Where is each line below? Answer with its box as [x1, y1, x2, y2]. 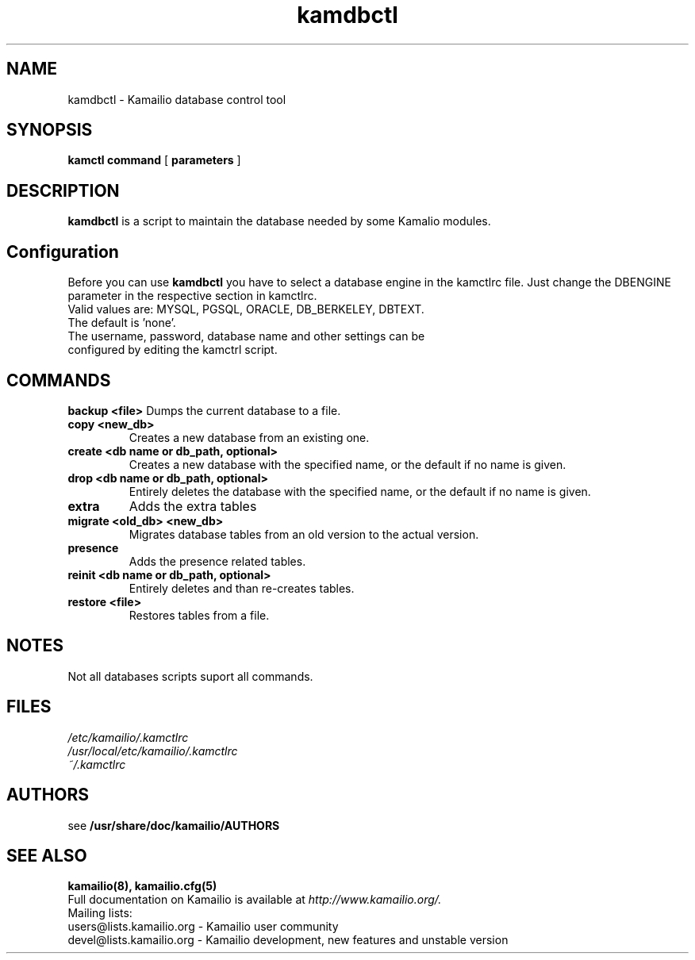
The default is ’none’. [67, 316, 176, 330]
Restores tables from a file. [129, 608, 270, 622]
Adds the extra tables [129, 497, 257, 514]
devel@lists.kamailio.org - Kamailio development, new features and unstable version [67, 933, 509, 947]
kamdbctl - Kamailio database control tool [67, 92, 286, 106]
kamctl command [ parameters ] [67, 153, 241, 167]
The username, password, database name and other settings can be [67, 329, 425, 344]
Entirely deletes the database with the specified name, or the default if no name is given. [129, 484, 591, 498]
